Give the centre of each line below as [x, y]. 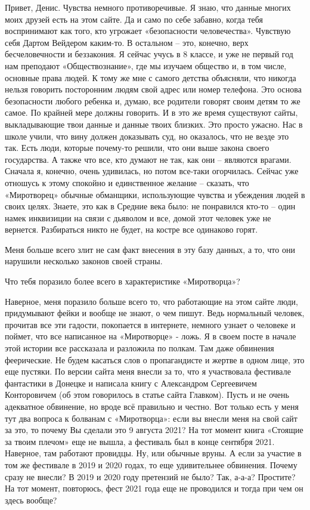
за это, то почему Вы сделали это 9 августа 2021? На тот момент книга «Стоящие [154, 430]
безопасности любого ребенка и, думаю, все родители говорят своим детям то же [153, 101]
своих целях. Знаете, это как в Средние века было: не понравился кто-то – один [150, 206]
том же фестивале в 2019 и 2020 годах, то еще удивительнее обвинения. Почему [151, 464]
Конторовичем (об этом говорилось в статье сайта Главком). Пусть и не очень [147, 395]
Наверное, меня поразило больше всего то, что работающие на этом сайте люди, [151, 301]
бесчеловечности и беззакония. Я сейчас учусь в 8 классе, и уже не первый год [149, 54]
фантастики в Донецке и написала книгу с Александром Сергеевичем [131, 383]
